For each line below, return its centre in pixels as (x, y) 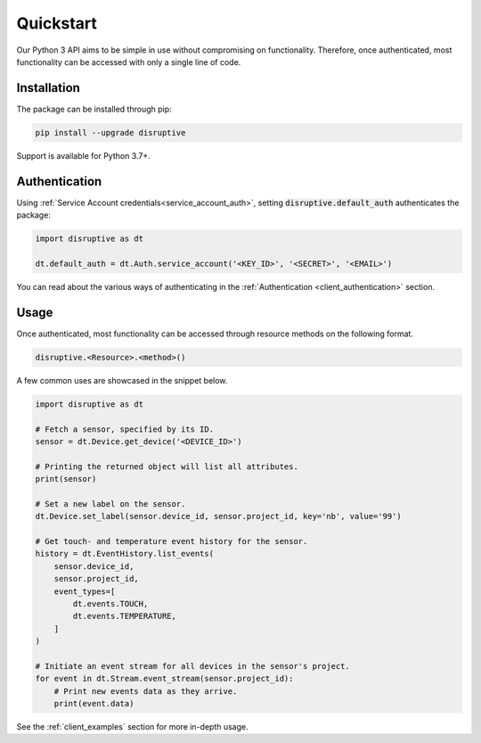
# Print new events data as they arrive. (146, 691)
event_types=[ (85, 591)
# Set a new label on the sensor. (110, 504)
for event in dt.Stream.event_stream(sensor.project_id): (164, 679)
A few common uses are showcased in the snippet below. (122, 380)
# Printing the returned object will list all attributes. (167, 466)
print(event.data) (94, 704)
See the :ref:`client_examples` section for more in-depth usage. (132, 727)
